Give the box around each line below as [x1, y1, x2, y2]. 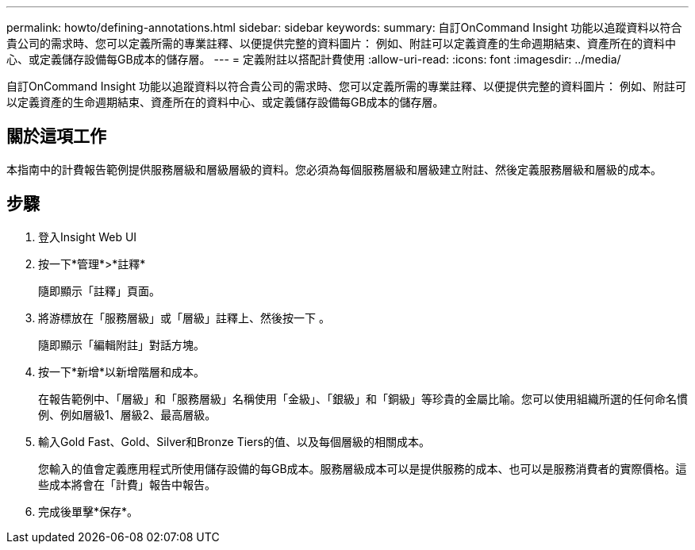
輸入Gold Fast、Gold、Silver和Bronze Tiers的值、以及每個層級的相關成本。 [38, 434, 430, 448]
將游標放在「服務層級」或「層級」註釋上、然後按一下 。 [38, 310, 330, 325]
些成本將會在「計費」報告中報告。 [38, 477, 216, 491]
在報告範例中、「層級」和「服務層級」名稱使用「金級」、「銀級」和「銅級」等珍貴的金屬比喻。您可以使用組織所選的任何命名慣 [38, 391, 688, 406]
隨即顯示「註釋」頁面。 [38, 283, 160, 298]
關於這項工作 [6, 126, 106, 147]
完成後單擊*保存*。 [38, 504, 139, 518]
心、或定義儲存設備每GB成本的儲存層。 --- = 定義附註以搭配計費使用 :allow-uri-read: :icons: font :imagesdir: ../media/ [6, 52, 621, 66]
